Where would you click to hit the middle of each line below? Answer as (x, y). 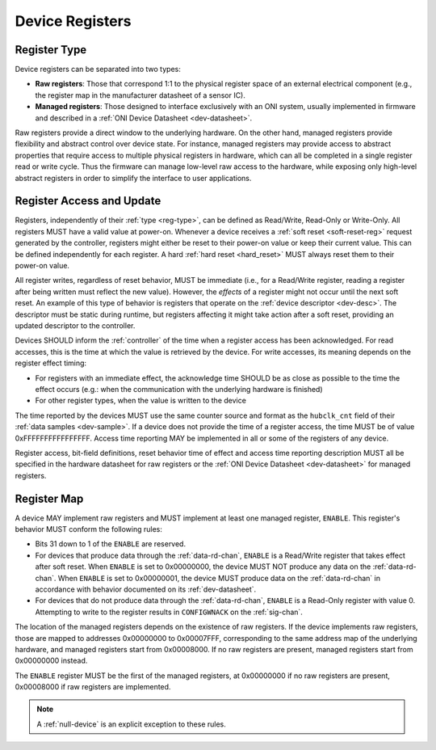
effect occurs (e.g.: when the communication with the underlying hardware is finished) (179, 389)
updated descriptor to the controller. (75, 326)
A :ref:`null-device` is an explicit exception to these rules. (131, 724)
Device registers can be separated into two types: (98, 70)
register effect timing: (51, 363)
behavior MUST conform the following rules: (89, 529)
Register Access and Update (88, 201)
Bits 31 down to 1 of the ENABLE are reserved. (110, 544)
